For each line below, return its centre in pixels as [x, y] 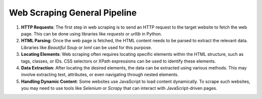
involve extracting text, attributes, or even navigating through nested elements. [100, 75]
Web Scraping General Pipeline [73, 13]
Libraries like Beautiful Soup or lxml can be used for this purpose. [87, 47]
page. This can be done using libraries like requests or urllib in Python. [91, 33]
